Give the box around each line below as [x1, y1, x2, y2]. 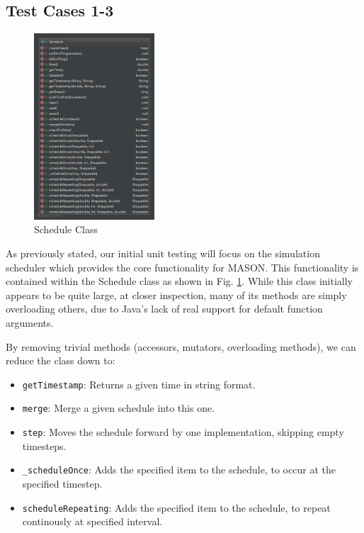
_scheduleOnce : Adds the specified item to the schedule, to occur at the [22, 462, 336, 477]
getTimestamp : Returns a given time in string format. [22, 376, 256, 391]
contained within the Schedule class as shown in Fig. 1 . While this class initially [6, 274, 353, 288]
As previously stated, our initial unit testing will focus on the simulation [6, 245, 320, 260]
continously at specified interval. [22, 514, 163, 529]
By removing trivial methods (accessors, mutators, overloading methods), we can [6, 339, 356, 354]
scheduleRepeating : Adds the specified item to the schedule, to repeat [22, 500, 331, 515]
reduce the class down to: [6, 353, 115, 368]
